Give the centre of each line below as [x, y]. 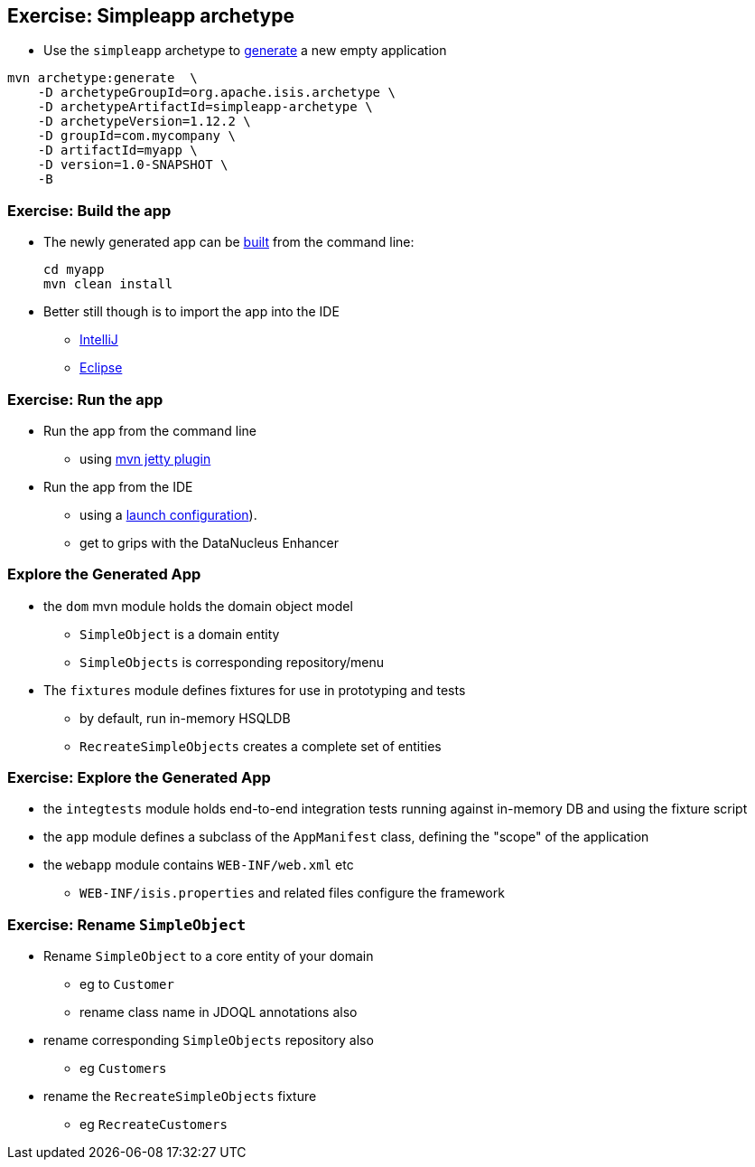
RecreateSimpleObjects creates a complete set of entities [261, 746]
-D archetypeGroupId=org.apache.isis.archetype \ [216, 93]
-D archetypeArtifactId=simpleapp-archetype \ [205, 107]
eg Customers [123, 1068]
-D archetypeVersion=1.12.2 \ [144, 122]
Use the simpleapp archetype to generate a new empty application [245, 51]
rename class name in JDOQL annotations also [219, 1012]
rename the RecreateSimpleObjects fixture [180, 1096]
